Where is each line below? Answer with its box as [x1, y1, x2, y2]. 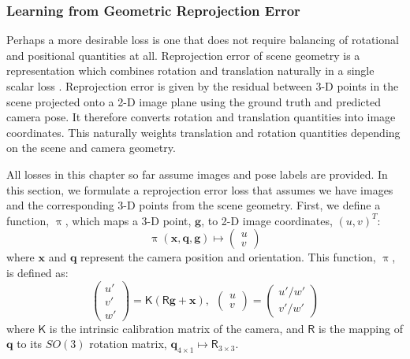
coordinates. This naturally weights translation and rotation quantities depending [6, 124, 401, 140]
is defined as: [6, 264, 69, 280]
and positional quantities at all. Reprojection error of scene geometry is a [6, 46, 360, 63]
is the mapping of [318, 320, 403, 336]
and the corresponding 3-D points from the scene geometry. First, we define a [6, 197, 381, 213]
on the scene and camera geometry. [6, 139, 176, 156]
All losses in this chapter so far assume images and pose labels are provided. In [6, 165, 388, 182]
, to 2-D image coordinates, [201, 212, 333, 228]
